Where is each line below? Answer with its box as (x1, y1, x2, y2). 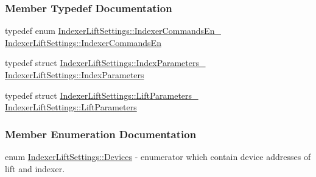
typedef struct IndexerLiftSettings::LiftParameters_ (5, 88, 198, 101)
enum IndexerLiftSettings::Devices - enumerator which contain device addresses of (5, 150, 311, 162)
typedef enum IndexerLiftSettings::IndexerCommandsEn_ (5, 24, 221, 37)
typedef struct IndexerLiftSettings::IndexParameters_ (5, 56, 206, 69)
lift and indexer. (5, 162, 65, 175)
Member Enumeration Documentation (5, 126, 197, 141)
